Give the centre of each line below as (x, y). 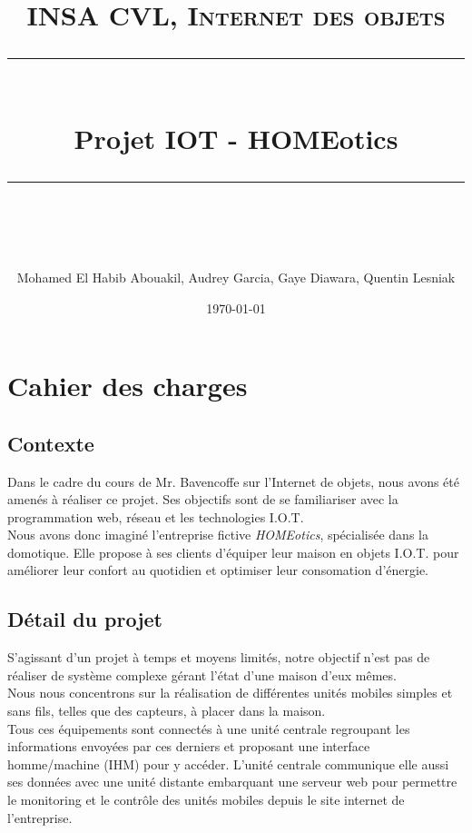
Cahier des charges (128, 386)
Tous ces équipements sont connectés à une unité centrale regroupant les (209, 728)
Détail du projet (85, 619)
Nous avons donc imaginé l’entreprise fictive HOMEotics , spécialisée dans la (218, 535)
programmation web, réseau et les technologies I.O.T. (156, 516)
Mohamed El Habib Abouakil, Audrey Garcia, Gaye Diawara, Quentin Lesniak (236, 277)
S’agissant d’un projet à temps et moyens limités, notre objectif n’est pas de (219, 657)
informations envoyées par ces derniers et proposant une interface (189, 746)
